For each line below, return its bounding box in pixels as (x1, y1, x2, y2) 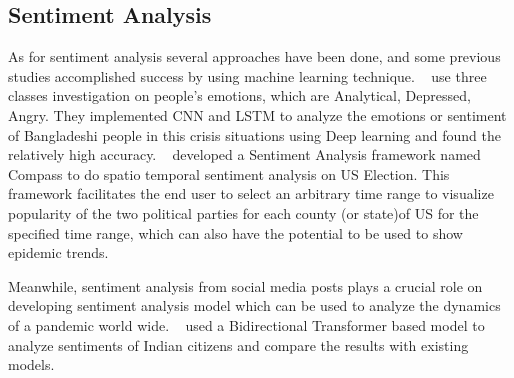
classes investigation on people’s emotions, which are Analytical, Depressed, (8, 85, 471, 106)
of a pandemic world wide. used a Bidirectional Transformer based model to (8, 314, 485, 335)
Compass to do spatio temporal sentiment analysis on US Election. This (8, 163, 450, 184)
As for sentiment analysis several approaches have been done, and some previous (8, 46, 501, 67)
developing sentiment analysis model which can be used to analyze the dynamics (8, 295, 501, 316)
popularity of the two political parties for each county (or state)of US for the (8, 202, 479, 223)
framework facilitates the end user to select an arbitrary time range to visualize (8, 183, 494, 204)
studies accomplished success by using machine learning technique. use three (8, 65, 487, 86)
